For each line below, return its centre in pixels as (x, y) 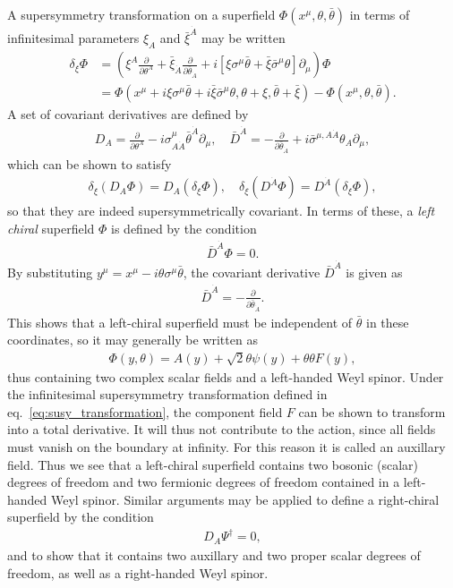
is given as (374, 273)
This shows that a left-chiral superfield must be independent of (180, 322)
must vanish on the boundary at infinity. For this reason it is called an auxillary (226, 446)
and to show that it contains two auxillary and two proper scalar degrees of (214, 554)
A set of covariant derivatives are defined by (128, 114)
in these (387, 322)
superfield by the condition (81, 517)
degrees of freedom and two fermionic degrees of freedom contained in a (204, 482)
